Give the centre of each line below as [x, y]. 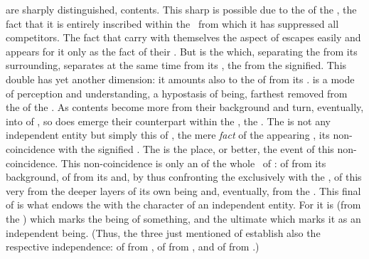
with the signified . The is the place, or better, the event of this [196, 148]
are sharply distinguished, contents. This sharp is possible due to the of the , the [181, 9]
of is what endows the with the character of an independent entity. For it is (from [183, 205]
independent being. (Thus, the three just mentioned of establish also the [163, 232]
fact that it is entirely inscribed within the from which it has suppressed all [172, 23]
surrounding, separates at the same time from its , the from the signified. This [176, 65]
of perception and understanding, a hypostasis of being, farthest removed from [177, 93]
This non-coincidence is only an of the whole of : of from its [193, 163]
